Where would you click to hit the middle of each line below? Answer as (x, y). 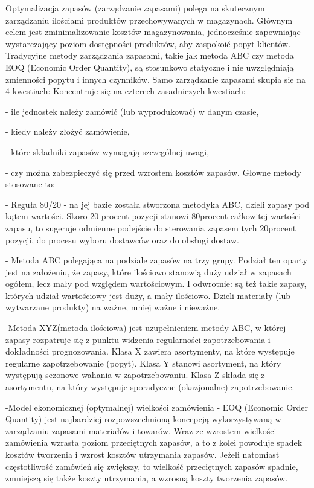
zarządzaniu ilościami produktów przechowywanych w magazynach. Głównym (149, 20)
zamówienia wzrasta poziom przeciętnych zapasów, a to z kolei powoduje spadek (154, 442)
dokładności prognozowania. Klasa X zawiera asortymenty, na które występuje (150, 351)
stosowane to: (30, 184)
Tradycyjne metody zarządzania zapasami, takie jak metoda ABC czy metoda (150, 55)
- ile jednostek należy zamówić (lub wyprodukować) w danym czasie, (132, 111)
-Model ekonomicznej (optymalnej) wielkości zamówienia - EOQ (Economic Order (157, 407)
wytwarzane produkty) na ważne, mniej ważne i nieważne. (113, 307)
